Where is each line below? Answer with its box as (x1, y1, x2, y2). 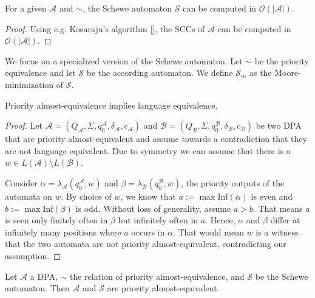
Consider (5, 176, 38, 189)
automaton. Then (5, 282, 70, 294)
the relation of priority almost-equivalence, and (70, 269, 245, 282)
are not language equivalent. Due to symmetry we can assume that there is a (5, 144, 291, 157)
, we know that (120, 189, 176, 202)
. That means (252, 201, 303, 214)
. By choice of (61, 189, 112, 202)
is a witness (256, 225, 299, 238)
